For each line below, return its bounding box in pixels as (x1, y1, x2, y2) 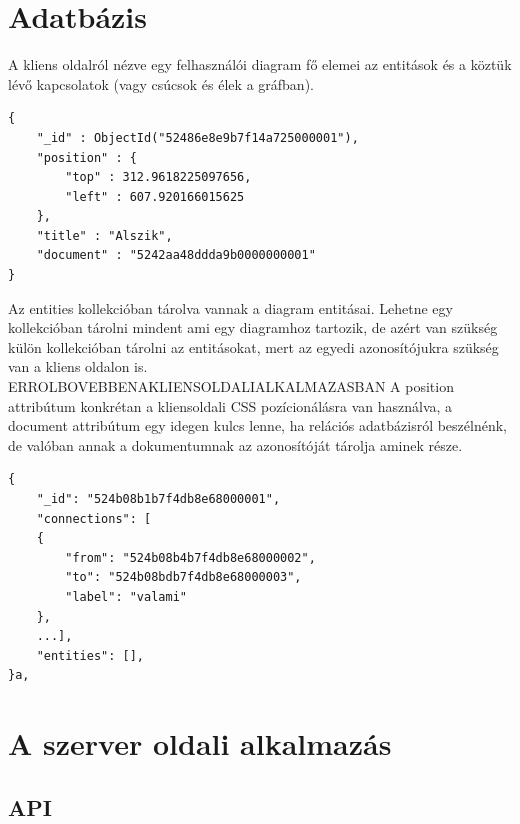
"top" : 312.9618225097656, (65, 170, 252, 185)
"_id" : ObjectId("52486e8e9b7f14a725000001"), (36, 130, 359, 145)
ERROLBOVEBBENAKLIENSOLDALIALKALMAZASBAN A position (8, 376, 454, 397)
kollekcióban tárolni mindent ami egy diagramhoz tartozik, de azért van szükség (8, 317, 498, 338)
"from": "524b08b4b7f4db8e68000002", (65, 550, 316, 565)
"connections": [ (36, 511, 152, 526)
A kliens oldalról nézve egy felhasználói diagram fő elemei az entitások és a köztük (8, 54, 512, 75)
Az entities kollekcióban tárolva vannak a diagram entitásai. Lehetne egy (8, 297, 453, 318)
